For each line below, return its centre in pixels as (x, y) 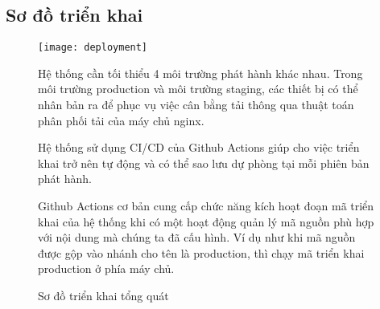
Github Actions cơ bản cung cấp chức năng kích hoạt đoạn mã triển (206, 206)
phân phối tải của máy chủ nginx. (121, 120)
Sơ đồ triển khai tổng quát (103, 295)
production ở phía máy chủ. (106, 268)
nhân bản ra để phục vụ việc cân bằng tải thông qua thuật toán (196, 105)
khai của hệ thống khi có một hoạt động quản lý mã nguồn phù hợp (206, 221)
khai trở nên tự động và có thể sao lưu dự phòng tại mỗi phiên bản (204, 163)
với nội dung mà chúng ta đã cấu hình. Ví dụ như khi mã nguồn (197, 237)
